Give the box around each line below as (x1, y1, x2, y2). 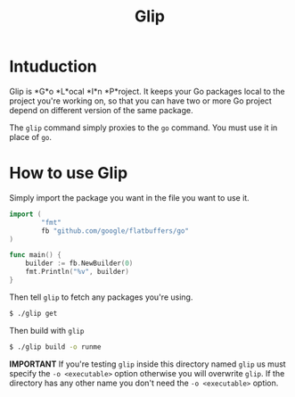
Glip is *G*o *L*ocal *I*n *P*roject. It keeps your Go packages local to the (9, 86, 285, 96)
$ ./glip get (9, 309, 58, 318)
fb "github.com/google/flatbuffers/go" (41, 226, 190, 236)
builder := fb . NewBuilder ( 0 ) (25, 259, 134, 269)
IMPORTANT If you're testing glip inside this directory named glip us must (9, 359, 287, 369)
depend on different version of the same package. (9, 104, 193, 115)
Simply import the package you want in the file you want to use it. (9, 192, 250, 203)
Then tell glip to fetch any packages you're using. (9, 292, 193, 302)
